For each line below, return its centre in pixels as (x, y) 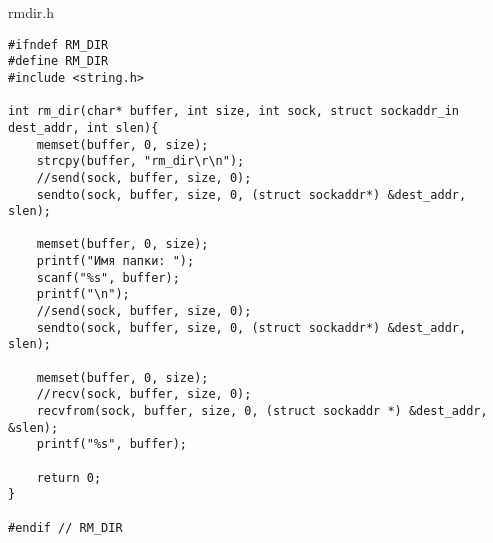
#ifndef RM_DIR (58, 44)
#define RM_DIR (58, 61)
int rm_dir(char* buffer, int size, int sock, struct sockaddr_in (234, 111)
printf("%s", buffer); (111, 444)
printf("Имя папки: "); (115, 261)
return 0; (69, 477)
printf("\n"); (83, 294)
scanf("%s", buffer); (108, 277)
